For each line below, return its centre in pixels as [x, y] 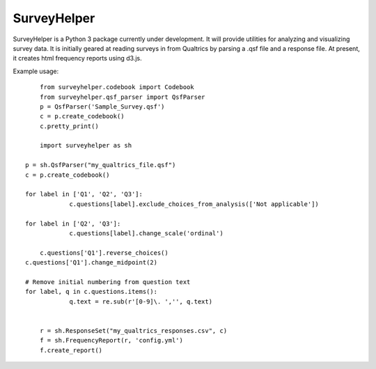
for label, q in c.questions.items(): [92, 292]
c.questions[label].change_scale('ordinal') [147, 233]
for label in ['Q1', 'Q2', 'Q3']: [84, 194]
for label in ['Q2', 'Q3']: [73, 223]
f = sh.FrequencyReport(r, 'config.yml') [111, 340]
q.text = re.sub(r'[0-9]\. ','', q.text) [141, 301]
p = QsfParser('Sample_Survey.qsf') [102, 107]
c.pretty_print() [69, 126]
